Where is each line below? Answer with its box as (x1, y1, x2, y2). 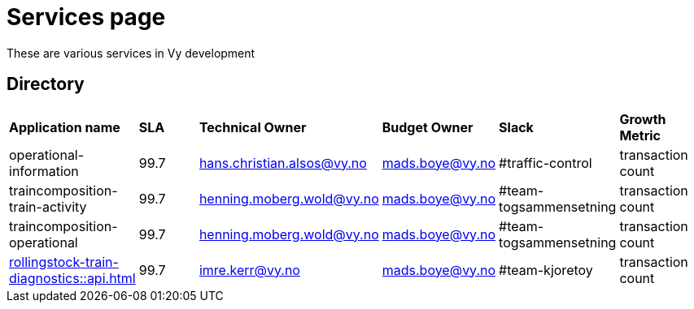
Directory (7, 74, 85, 95)
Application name (9, 118, 120, 135)
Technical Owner (199, 118, 307, 135)
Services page (7, 3, 166, 31)
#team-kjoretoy (499, 261, 593, 278)
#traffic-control (499, 154, 592, 171)
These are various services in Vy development (7, 45, 255, 60)
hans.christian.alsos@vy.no (199, 154, 367, 171)
